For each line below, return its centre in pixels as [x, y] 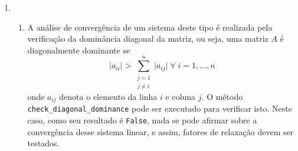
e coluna [181, 96]
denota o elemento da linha [108, 96]
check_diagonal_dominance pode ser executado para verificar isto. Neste [160, 108]
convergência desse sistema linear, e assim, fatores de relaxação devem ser [161, 131]
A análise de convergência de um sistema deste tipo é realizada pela [150, 27]
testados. [43, 143]
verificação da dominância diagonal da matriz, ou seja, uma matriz [148, 38]
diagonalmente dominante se [79, 50]
